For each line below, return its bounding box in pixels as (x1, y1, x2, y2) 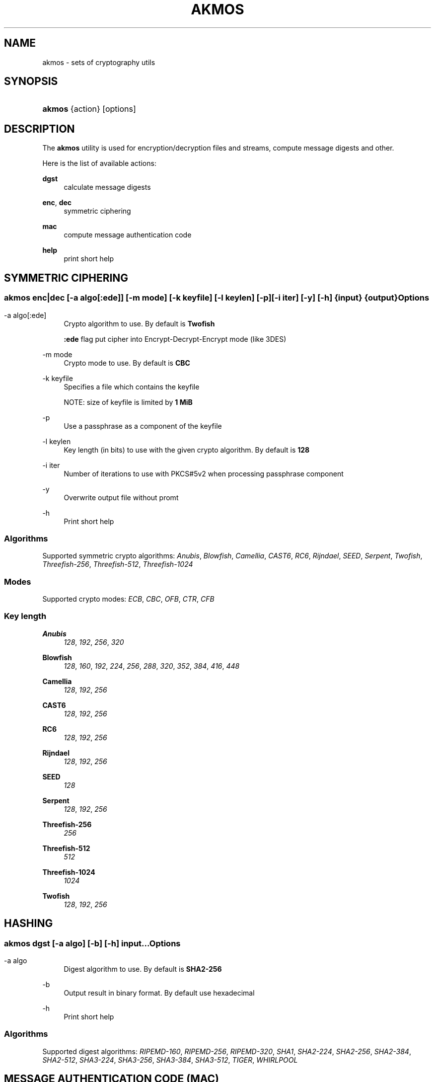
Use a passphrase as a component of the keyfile (64, 421, 222, 430)
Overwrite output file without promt (64, 493, 179, 502)
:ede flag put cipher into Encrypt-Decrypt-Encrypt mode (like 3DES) (64, 334, 287, 343)
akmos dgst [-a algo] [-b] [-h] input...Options (4, 938, 181, 948)
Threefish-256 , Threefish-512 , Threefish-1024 (42, 560, 193, 569)
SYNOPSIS (4, 75, 58, 88)
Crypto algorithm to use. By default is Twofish (64, 319, 215, 328)
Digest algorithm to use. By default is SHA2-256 (64, 964, 222, 973)
